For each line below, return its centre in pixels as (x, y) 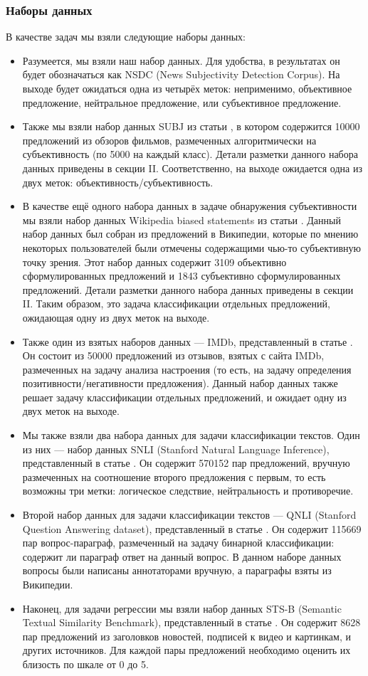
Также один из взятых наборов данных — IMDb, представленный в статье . (188, 341)
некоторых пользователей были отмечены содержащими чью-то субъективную (191, 247)
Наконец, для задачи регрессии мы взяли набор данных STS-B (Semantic (182, 608)
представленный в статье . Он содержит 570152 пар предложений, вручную (186, 463)
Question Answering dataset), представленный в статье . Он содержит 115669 (192, 528)
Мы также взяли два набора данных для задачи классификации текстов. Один (191, 435)
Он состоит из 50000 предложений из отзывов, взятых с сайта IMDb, (173, 355)
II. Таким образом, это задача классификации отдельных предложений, (176, 303)
